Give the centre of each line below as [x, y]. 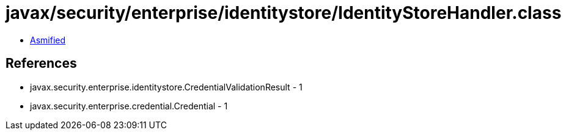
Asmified [48, 40]
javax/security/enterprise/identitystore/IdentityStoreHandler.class [284, 13]
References [41, 64]
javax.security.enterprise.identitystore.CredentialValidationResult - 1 [166, 87]
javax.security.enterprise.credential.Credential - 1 [129, 106]
